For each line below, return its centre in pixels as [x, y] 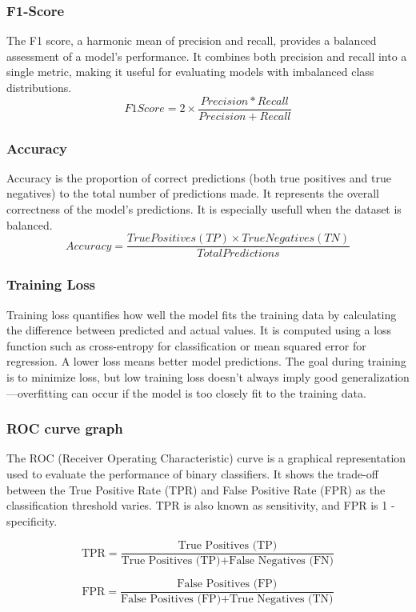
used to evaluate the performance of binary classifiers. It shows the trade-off [192, 473]
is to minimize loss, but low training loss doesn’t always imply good [172, 376]
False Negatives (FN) [282, 561]
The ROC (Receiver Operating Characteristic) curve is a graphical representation [206, 458]
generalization [376, 376]
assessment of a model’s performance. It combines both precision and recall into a [207, 56]
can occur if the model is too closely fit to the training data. [219, 392]
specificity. [32, 520]
